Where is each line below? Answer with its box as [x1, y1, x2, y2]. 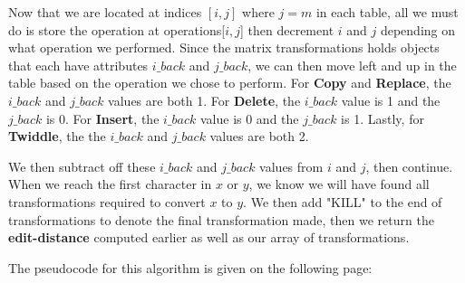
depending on [380, 20, 456, 39]
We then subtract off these [8, 156, 156, 175]
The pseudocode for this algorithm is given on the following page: [8, 258, 373, 277]
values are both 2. [209, 127, 309, 146]
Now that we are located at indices [8, 3, 202, 21]
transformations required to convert [8, 192, 206, 211]
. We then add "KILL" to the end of [243, 192, 442, 211]
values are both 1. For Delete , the [108, 90, 301, 109]
